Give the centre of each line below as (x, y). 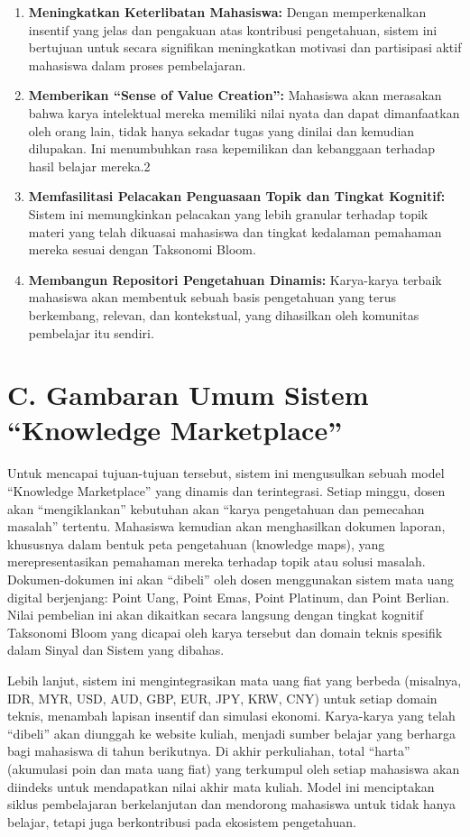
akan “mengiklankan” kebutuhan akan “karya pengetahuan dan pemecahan (216, 508)
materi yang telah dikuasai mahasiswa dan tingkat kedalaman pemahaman (235, 231)
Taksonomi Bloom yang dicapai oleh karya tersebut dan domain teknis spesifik (225, 632)
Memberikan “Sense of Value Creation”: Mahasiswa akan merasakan (235, 95)
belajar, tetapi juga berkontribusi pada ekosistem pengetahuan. (182, 821)
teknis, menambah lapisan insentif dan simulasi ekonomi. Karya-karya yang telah (231, 716)
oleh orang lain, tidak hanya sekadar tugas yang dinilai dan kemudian (221, 130)
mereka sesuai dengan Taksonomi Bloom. (142, 249)
